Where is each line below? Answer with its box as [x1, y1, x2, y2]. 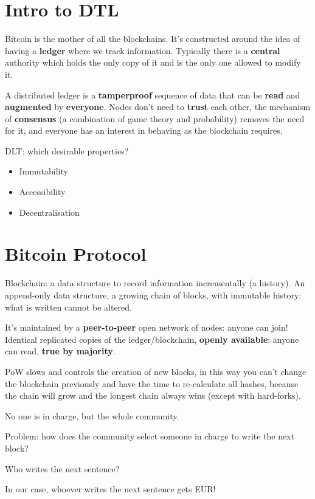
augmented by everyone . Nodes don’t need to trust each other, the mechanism [5, 100, 311, 113]
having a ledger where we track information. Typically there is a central [5, 44, 280, 57]
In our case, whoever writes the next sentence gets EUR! [5, 483, 216, 495]
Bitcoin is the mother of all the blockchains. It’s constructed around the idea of [5, 32, 300, 45]
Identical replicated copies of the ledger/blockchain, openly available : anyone [5, 332, 299, 345]
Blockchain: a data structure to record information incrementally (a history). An [5, 277, 305, 289]
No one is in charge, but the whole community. [5, 409, 179, 422]
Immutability [19, 165, 68, 177]
